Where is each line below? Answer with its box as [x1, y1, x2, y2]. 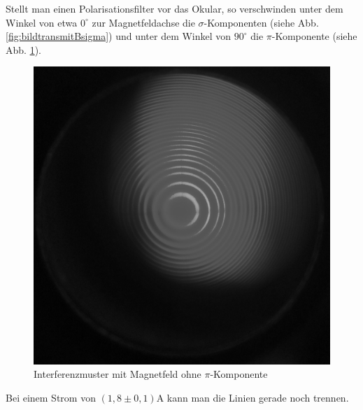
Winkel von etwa [6, 15, 78, 29]
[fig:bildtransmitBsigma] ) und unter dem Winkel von [6, 29, 232, 43]
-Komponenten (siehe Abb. [204, 15, 319, 29]
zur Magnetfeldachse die [92, 15, 195, 29]
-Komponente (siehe [271, 29, 357, 43]
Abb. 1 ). [6, 42, 41, 57]
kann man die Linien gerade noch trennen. [166, 390, 349, 404]
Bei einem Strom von [6, 390, 96, 404]
